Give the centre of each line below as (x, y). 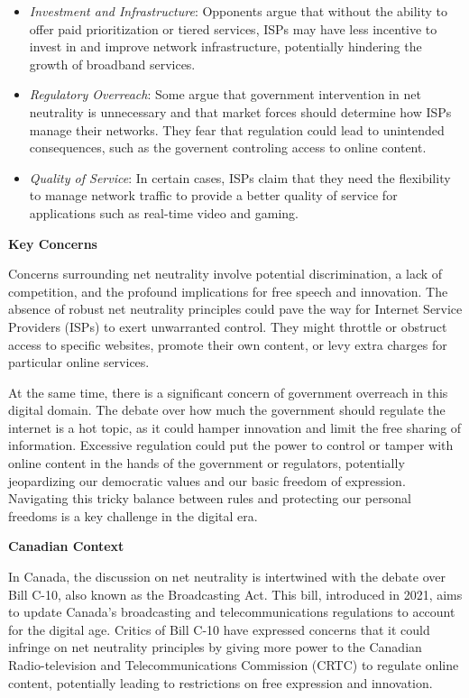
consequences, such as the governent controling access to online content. (228, 147)
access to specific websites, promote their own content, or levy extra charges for (228, 344)
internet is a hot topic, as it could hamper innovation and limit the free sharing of (235, 427)
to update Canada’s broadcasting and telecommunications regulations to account (232, 612)
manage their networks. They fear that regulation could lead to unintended (237, 129)
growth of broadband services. (112, 64)
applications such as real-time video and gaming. (164, 212)
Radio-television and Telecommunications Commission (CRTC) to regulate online (234, 665)
